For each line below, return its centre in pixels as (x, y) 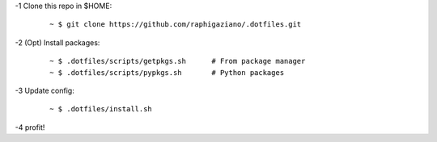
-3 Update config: (45, 90)
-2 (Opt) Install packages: (57, 42)
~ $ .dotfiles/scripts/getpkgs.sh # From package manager (178, 61)
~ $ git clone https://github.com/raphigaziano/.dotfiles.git (176, 25)
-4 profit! (30, 127)
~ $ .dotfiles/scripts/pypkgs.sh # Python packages (167, 72)
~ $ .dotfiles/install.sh (101, 109)
